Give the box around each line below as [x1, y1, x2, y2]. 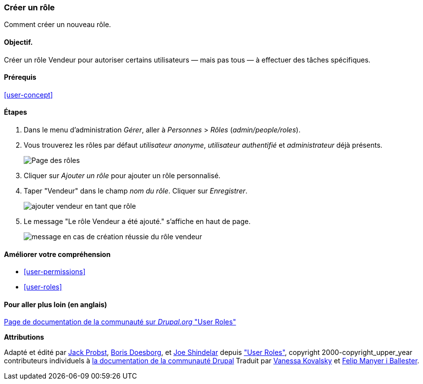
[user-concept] [4, 90, 53, 99]
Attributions [4, 333, 44, 342]
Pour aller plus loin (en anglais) [4, 300, 107, 309]
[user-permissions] [24, 267, 86, 276]
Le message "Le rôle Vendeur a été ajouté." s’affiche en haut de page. [24, 217, 251, 226]
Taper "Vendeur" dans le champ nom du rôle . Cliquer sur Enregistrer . [24, 187, 247, 195]
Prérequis [4, 73, 36, 82]
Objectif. [4, 37, 33, 46]
